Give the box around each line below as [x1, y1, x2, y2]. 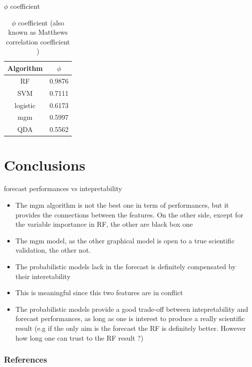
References [4, 353, 47, 366]
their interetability [15, 271, 71, 281]
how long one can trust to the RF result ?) [15, 332, 144, 343]
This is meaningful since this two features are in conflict [15, 287, 183, 298]
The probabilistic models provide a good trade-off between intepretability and [15, 303, 249, 314]
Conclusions [4, 155, 85, 175]
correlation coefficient [6, 36, 70, 46]
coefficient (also [18, 17, 64, 27]
